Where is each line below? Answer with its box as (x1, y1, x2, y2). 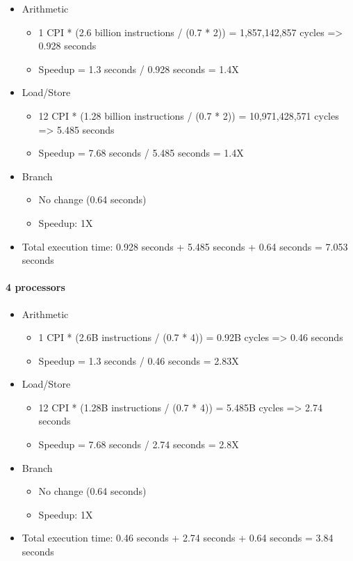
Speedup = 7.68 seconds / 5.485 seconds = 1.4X (38, 145, 244, 160)
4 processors (6, 280, 65, 294)
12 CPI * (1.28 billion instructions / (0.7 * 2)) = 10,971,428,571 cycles (38, 108, 339, 123)
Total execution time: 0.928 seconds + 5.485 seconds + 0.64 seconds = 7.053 (22, 239, 348, 253)
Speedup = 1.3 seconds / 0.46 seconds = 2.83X (38, 353, 239, 368)
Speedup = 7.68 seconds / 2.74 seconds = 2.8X (38, 437, 239, 452)
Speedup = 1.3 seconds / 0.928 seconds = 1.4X (38, 61, 239, 76)
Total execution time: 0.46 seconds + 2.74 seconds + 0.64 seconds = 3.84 (22, 530, 334, 545)
